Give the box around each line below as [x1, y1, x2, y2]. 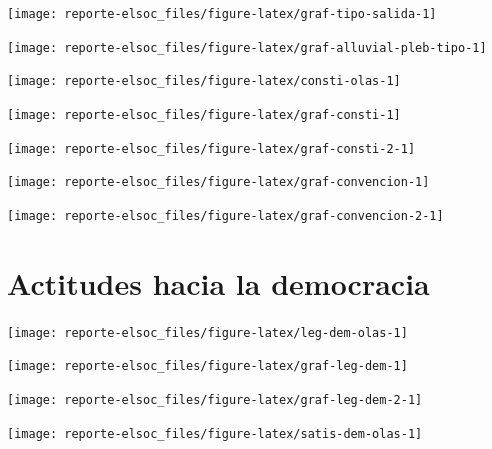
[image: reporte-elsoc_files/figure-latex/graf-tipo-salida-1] [7, 7, 437, 21]
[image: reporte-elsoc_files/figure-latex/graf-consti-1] [7, 107, 401, 122]
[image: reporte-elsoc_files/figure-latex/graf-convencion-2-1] [7, 208, 444, 223]
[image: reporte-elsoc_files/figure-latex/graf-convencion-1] [7, 175, 430, 190]
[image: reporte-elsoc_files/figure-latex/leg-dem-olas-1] [7, 325, 408, 340]
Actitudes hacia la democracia [7, 262, 430, 303]
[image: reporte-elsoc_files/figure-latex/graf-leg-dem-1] [7, 359, 408, 374]
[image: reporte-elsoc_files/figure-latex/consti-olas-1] [7, 74, 401, 89]
